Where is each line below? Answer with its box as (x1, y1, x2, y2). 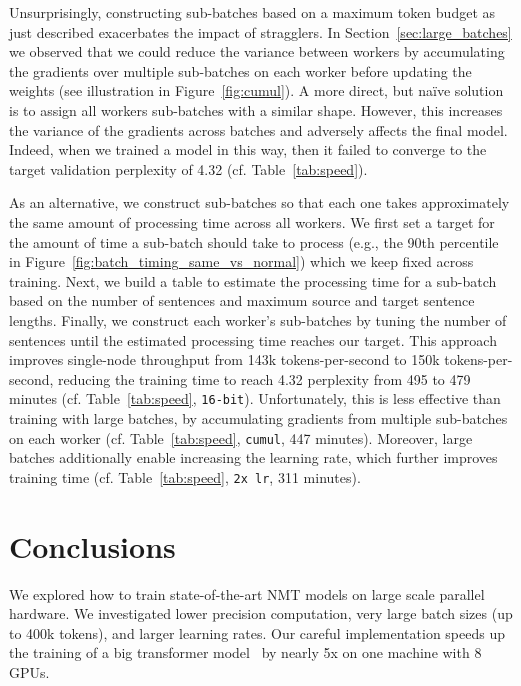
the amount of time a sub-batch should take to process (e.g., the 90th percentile (9, 231, 499, 252)
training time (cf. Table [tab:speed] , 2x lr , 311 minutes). (9, 466, 361, 487)
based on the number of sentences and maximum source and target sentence (9, 290, 475, 311)
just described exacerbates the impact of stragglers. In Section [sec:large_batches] (9, 21, 512, 42)
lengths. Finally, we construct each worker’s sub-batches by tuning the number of (9, 309, 507, 330)
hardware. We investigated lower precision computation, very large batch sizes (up (9, 603, 513, 624)
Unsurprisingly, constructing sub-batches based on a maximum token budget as (9, 2, 496, 22)
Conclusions (9, 525, 176, 566)
